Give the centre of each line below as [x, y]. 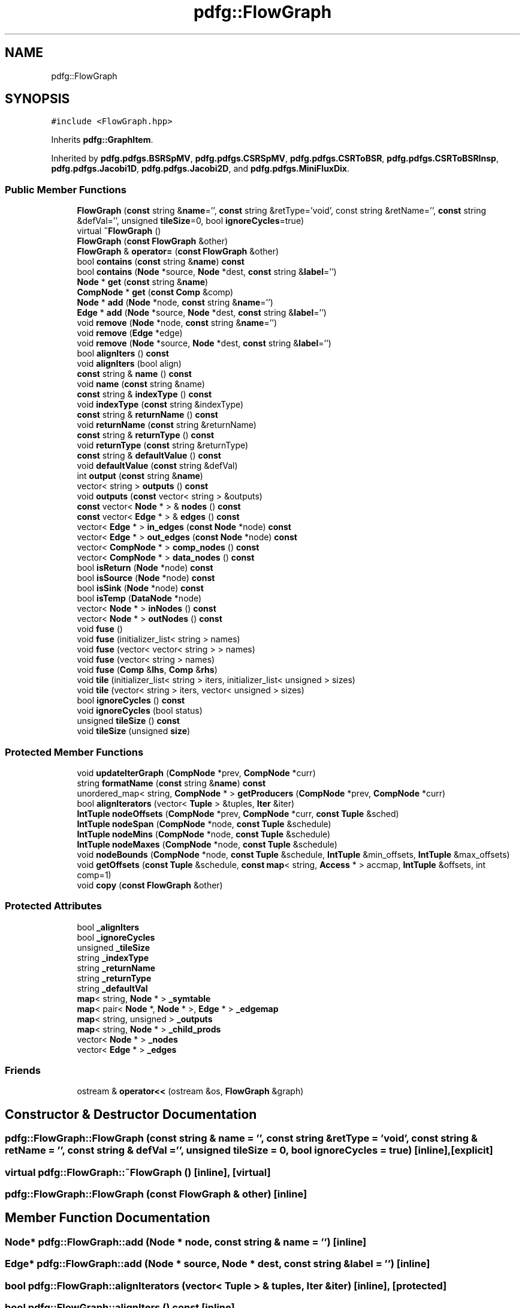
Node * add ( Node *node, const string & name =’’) [175, 303]
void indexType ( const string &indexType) [160, 405]
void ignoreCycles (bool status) [140, 711]
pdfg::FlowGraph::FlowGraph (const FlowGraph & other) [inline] [156, 1194]
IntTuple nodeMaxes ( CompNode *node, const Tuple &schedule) [207, 844]
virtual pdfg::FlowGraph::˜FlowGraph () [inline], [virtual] [138, 1172]
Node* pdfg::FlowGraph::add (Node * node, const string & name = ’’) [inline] [186, 1242]
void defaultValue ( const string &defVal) [157, 466]
